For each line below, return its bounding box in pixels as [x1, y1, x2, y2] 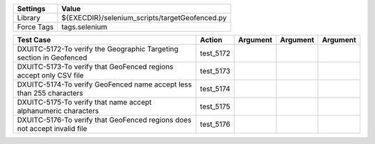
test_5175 [200, 102, 231, 111]
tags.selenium [61, 22, 108, 31]
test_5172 [200, 48, 231, 58]
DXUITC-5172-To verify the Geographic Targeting [17, 44, 178, 53]
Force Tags [17, 22, 54, 31]
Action [200, 35, 223, 44]
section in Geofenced [17, 53, 87, 62]
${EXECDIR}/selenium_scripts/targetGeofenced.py [61, 13, 227, 22]
